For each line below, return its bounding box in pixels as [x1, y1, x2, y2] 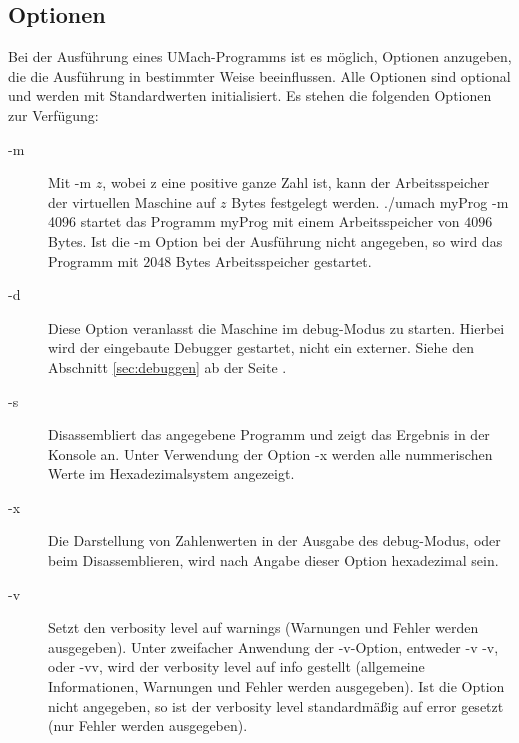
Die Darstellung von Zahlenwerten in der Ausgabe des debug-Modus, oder [48, 530, 501, 551]
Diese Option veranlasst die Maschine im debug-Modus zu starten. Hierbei [48, 317, 505, 338]
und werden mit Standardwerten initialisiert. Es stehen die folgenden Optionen [8, 85, 492, 106]
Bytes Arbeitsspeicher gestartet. [175, 250, 372, 271]
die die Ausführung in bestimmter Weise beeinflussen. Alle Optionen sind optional [8, 65, 511, 86]
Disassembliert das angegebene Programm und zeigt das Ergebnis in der [48, 424, 490, 445]
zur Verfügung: [8, 104, 99, 125]
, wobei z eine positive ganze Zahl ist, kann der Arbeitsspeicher [102, 172, 490, 193]
